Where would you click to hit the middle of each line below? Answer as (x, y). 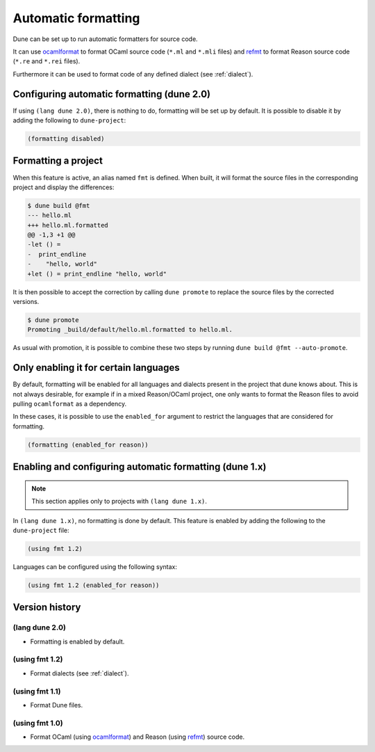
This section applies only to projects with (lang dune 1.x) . (119, 502)
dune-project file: (41, 530)
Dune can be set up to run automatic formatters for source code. (105, 39)
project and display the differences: (64, 187)
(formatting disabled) (66, 139)
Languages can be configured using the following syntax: (95, 566)
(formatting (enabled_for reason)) (88, 445)
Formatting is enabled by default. (77, 641)
